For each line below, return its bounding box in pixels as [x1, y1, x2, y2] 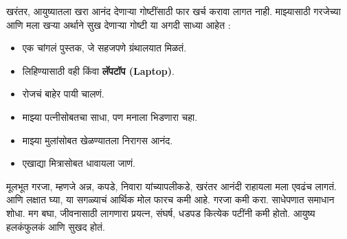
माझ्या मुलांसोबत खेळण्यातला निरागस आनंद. [22, 133, 173, 147]
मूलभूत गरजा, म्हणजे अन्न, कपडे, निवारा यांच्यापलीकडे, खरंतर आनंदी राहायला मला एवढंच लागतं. [6, 179, 337, 193]
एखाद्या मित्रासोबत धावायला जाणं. [22, 156, 135, 170]
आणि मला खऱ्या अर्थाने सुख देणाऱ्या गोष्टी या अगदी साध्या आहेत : [6, 17, 231, 32]
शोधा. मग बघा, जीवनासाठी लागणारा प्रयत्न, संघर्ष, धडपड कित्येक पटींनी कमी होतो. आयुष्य [6, 205, 315, 220]
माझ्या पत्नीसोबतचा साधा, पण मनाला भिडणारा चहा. [22, 109, 198, 124]
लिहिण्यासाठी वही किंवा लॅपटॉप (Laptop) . [22, 63, 175, 78]
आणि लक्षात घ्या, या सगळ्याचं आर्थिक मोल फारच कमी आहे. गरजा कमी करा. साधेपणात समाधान [6, 192, 335, 207]
